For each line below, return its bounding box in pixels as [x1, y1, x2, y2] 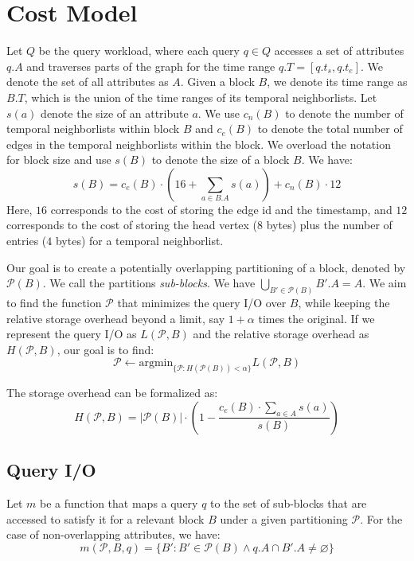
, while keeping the [298, 294, 390, 311]
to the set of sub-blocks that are [210, 495, 367, 512]
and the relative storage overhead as [193, 325, 369, 342]
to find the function [6, 294, 102, 311]
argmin [139, 357, 174, 369]
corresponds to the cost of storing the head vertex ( [6, 216, 258, 233]
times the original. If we [258, 310, 375, 326]
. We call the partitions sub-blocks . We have [42, 275, 256, 291]
